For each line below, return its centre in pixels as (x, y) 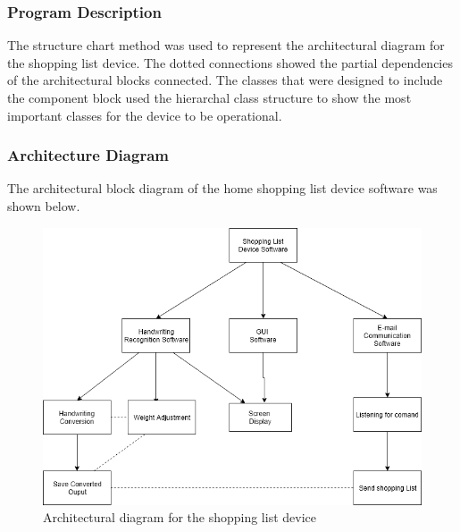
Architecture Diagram (88, 155)
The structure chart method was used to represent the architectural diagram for (226, 45)
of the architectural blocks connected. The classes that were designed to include (225, 80)
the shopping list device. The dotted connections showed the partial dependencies (230, 62)
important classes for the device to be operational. (145, 115)
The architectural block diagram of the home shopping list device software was (222, 188)
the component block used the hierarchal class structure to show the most (209, 97)
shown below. (44, 206)
